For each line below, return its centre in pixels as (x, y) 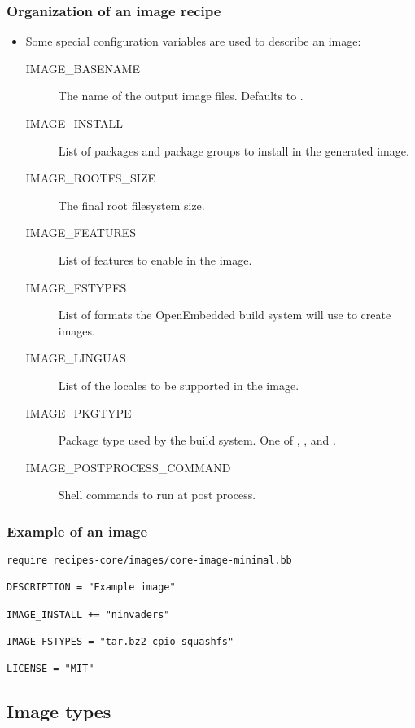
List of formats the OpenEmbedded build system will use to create (225, 315)
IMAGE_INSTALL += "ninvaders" (88, 614)
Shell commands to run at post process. (157, 495)
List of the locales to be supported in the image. (179, 385)
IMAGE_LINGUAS (76, 358)
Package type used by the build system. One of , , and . (197, 440)
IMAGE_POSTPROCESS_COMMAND (128, 467)
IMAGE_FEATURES (81, 232)
